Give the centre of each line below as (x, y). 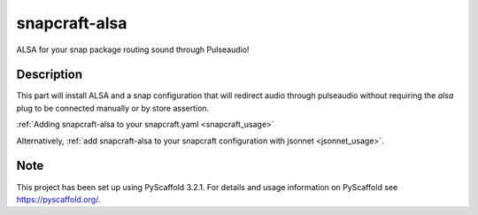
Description (50, 75)
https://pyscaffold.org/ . (58, 199)
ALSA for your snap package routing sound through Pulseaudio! (133, 50)
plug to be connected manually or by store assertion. (113, 108)
